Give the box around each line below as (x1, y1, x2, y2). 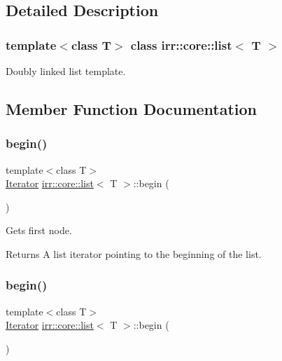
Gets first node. (6, 223, 72, 238)
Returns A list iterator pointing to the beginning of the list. (6, 246, 262, 261)
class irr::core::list (130, 36, 232, 53)
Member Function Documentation (6, 97, 258, 119)
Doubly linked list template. (6, 64, 126, 78)
